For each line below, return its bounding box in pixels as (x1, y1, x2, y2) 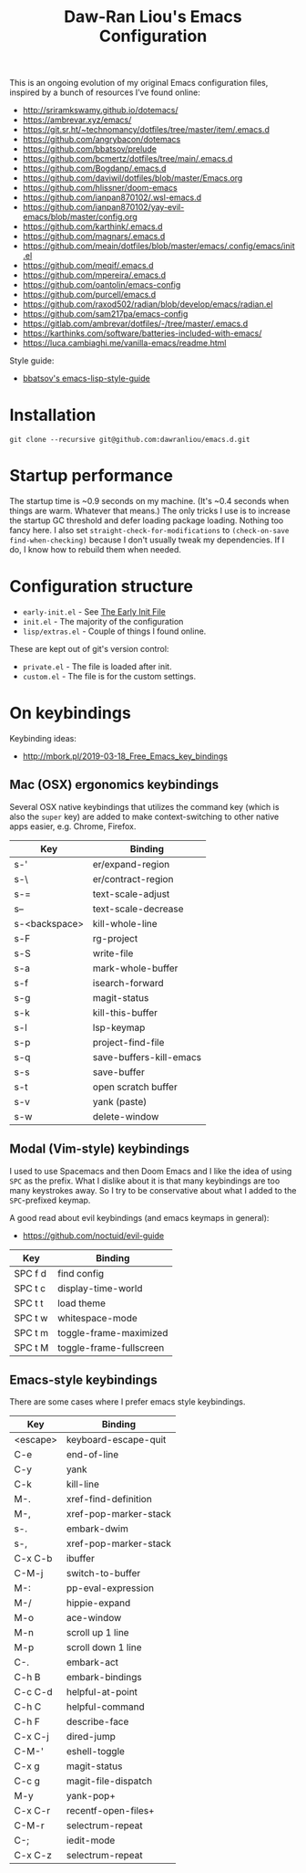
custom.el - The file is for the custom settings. (22, 671, 197, 681)
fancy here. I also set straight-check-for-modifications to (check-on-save (9, 525, 290, 536)
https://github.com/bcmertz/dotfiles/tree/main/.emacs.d (22, 153, 233, 164)
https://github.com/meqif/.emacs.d (22, 260, 154, 271)
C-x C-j (14, 1731, 50, 1743)
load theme (57, 1297, 107, 1310)
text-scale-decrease (92, 902, 184, 915)
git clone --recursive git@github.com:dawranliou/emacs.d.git (9, 436, 250, 445)
